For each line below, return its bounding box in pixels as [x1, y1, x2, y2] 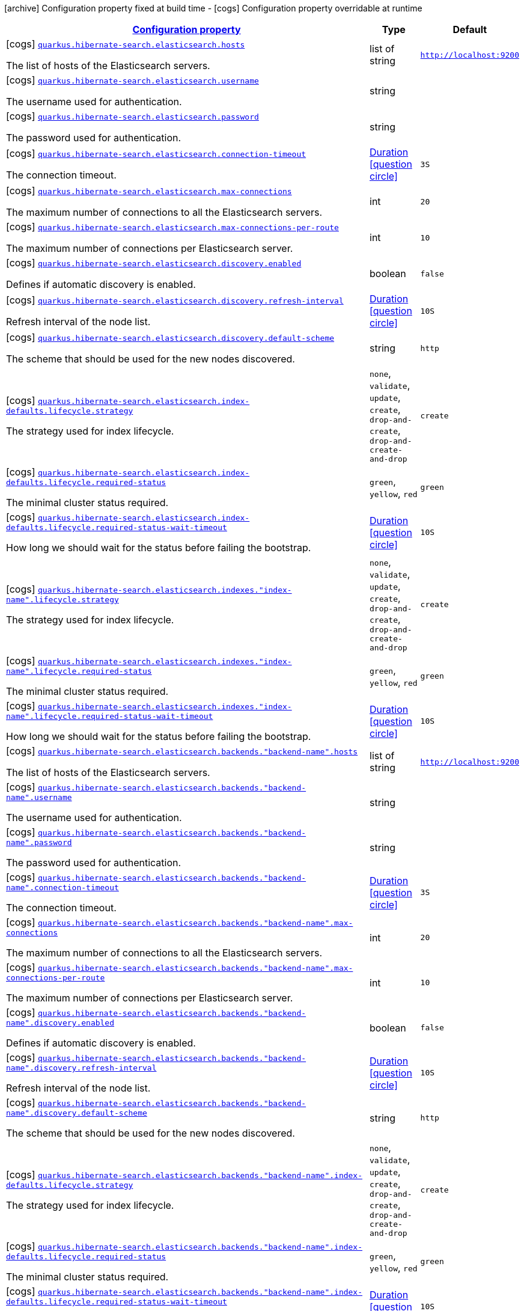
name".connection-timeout [6, 883, 119, 892]
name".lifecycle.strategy [6, 594, 119, 604]
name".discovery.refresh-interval [6, 1063, 157, 1072]
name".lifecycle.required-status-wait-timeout [6, 712, 213, 721]
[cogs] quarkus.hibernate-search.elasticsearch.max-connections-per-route [6, 221, 339, 233]
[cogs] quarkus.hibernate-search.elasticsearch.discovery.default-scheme [6, 331, 335, 343]
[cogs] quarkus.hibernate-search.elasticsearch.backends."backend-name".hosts [6, 745, 358, 757]
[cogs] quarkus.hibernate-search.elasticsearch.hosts [6, 38, 245, 50]
